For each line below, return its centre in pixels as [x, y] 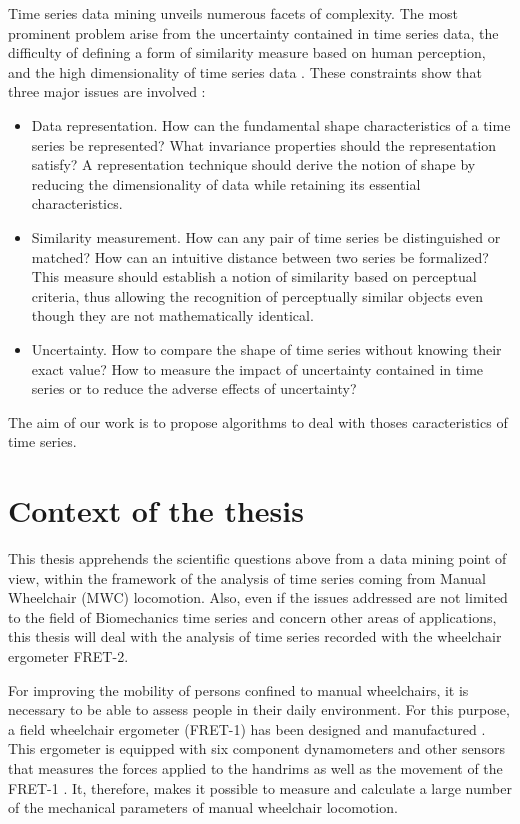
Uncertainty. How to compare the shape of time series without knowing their [266, 348]
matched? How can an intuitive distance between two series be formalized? [260, 256]
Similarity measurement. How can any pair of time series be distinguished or [266, 236]
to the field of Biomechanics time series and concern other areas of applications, [252, 616]
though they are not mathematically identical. [172, 315]
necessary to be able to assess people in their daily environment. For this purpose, [259, 709]
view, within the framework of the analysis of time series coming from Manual [247, 577]
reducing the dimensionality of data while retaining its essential [226, 183]
